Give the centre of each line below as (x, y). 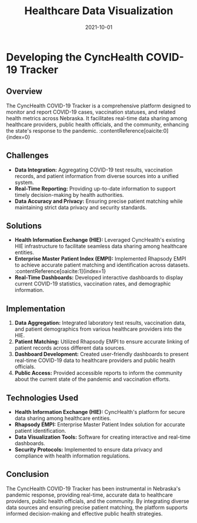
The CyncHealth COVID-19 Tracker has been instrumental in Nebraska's (94, 488)
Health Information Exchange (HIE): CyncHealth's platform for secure (100, 412)
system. (24, 182)
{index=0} (18, 137)
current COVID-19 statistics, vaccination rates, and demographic (93, 284)
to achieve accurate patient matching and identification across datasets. (102, 265)
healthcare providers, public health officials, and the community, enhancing (98, 124)
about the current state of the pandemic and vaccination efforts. (92, 379)
